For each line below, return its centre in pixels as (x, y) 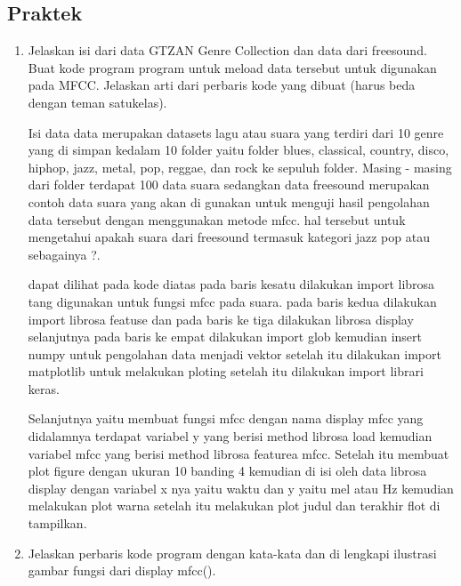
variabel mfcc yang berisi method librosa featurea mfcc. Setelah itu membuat (239, 453)
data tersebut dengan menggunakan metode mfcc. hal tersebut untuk (217, 219)
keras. (44, 388)
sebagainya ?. (64, 254)
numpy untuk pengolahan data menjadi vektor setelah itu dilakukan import (235, 353)
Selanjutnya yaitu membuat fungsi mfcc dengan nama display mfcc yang (226, 418)
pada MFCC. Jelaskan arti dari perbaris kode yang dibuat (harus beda (222, 85)
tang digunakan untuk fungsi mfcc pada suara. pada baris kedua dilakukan (232, 301)
